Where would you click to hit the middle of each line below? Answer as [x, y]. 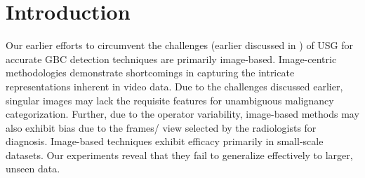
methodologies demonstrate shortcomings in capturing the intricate [150, 73]
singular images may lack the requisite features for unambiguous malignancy [170, 100]
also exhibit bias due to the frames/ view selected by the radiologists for [161, 127]
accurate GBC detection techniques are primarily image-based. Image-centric [171, 59]
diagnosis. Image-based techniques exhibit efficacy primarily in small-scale [165, 141]
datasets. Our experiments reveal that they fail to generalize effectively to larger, [179, 155]
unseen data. [33, 169]
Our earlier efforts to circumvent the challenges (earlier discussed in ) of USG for [180, 45]
